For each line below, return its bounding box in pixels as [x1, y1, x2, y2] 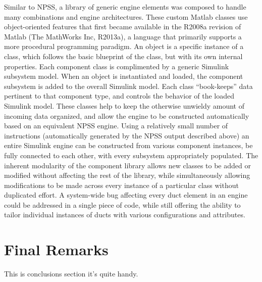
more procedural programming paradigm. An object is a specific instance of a [4, 41, 244, 52]
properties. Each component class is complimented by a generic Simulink [4, 61, 229, 71]
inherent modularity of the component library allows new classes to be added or [4, 160, 251, 170]
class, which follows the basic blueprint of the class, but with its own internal [4, 51, 243, 61]
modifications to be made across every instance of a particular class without [4, 179, 239, 190]
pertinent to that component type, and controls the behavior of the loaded [4, 90, 235, 101]
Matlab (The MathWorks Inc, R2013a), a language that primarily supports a [4, 31, 242, 41]
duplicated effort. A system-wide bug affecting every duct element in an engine [4, 190, 248, 200]
